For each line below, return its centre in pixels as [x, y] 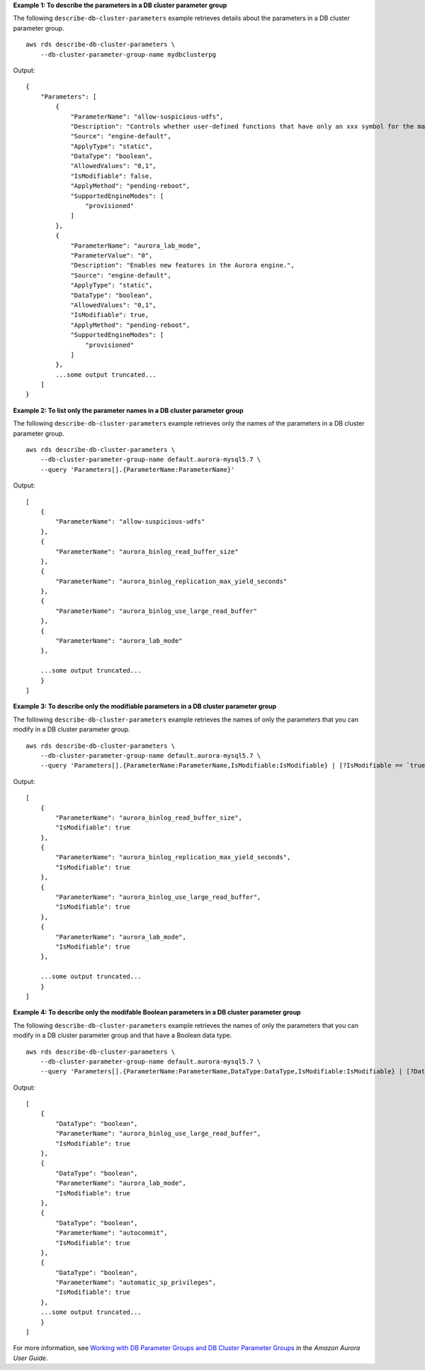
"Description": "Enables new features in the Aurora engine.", [182, 265]
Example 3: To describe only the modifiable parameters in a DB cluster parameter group [145, 707]
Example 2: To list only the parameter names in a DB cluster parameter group [128, 410]
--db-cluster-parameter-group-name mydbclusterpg [128, 54]
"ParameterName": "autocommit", [112, 1233]
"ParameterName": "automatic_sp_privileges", [136, 1283]
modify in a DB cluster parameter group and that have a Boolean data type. [123, 1035]
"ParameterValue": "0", [112, 255]
